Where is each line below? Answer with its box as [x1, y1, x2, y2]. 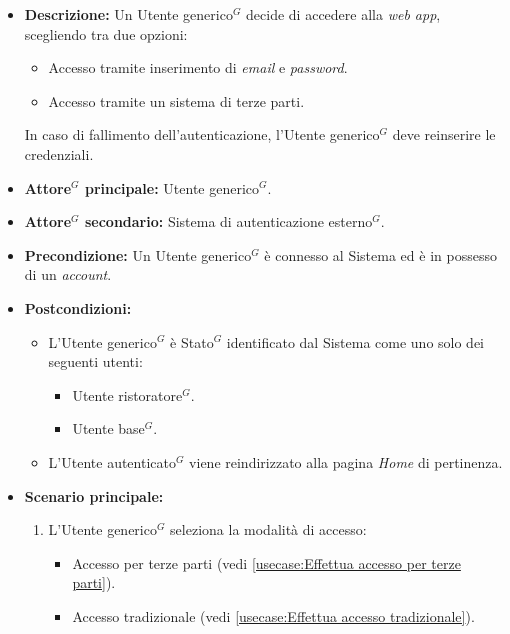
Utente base [72, 418, 145, 439]
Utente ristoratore [72, 384, 183, 405]
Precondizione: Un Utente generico [24, 244, 252, 265]
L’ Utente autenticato [48, 451, 176, 472]
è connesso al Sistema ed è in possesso [264, 244, 497, 265]
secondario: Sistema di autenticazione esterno [84, 211, 373, 232]
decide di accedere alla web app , [246, 4, 441, 24]
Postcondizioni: [24, 297, 132, 318]
